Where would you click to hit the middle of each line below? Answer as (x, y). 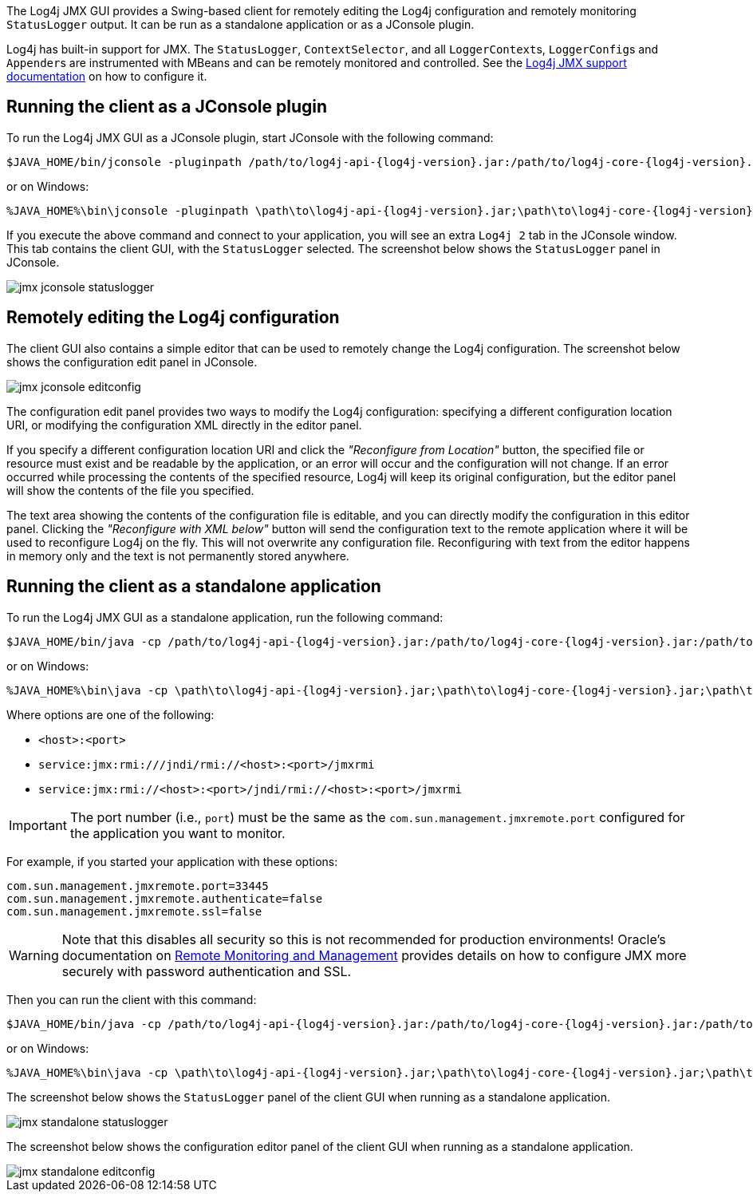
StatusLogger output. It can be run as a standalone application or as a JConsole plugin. (240, 24)
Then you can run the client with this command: (132, 999)
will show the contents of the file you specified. (130, 490)
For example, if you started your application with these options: (172, 861)
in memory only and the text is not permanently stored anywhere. (178, 556)
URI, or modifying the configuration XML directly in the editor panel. (184, 425)
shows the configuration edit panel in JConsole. (132, 362)
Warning (34, 955)
